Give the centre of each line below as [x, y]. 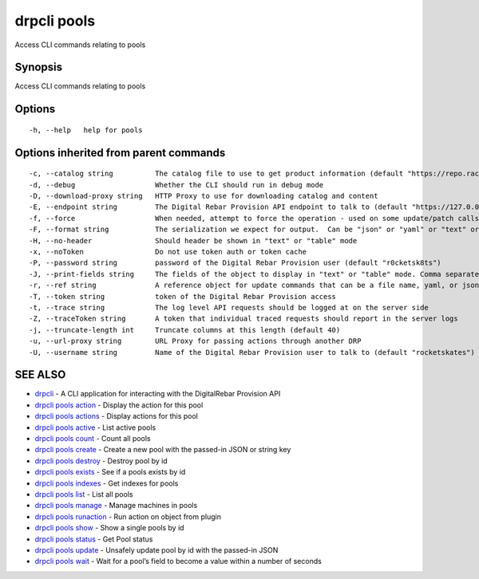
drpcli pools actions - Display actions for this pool [117, 416]
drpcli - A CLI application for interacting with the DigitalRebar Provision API [158, 394]
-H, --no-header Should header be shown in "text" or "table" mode [193, 240]
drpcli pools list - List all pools [84, 494]
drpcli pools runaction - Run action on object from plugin [128, 516]
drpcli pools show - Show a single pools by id [109, 528]
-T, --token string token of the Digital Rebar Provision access [183, 296]
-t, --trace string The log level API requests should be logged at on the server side [229, 307]
